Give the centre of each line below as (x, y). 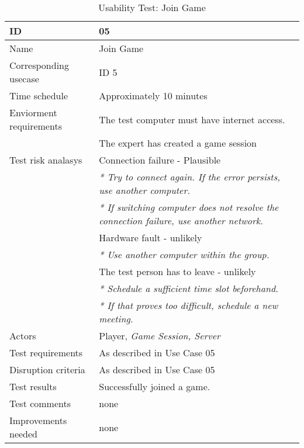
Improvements (38, 420)
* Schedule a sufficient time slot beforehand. (189, 288)
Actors (23, 336)
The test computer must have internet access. (192, 119)
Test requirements (46, 353)
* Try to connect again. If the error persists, (190, 177)
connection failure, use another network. (181, 220)
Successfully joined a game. (155, 386)
